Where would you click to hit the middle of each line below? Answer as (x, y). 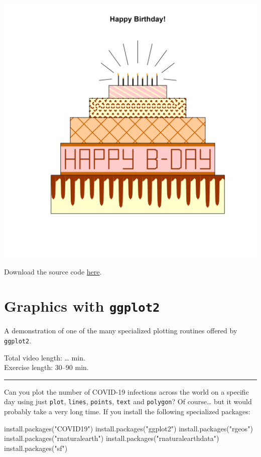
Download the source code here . (53, 271)
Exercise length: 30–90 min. (46, 367)
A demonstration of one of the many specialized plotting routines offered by (121, 331)
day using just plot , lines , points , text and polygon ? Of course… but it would (128, 401)
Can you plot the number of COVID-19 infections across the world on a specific (126, 391)
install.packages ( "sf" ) (36, 448)
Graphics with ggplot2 (82, 306)
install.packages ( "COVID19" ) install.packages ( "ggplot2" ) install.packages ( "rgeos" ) (128, 428)
